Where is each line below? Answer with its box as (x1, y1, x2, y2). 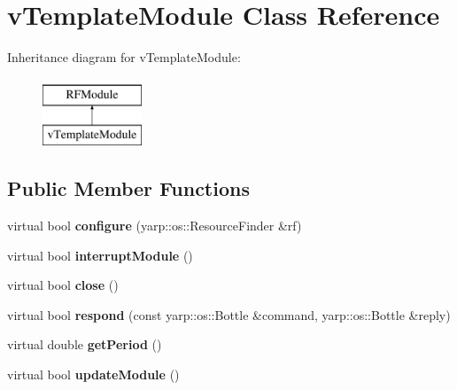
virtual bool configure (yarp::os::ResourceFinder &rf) (7, 216, 302, 235)
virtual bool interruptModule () (7, 246, 193, 264)
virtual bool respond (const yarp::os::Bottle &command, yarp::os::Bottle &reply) (7, 305, 451, 324)
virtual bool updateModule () (7, 365, 180, 384)
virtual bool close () (7, 276, 119, 294)
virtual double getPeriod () (7, 335, 162, 354)
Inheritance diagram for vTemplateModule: (7, 48, 241, 66)
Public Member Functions (7, 175, 250, 202)
